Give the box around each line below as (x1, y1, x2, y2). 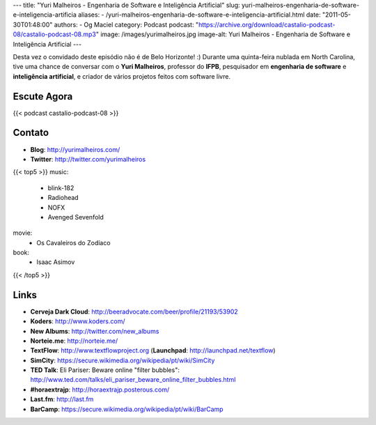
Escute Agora (13, 91, 73, 102)
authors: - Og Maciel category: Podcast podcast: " (54, 20, 199, 29)
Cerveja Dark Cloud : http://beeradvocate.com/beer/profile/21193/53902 (30, 307, 238, 316)
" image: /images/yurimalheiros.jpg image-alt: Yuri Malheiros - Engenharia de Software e (95, 30, 351, 38)
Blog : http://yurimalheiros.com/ (30, 145, 120, 153)
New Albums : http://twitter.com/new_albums (30, 327, 159, 335)
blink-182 (47, 183, 75, 192)
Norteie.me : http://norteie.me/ (30, 337, 118, 345)
